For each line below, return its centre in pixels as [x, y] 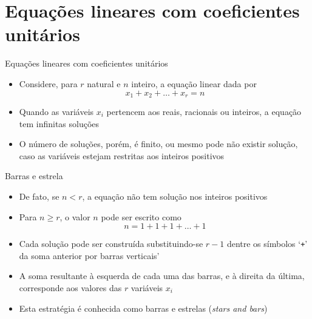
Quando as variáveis [56, 111]
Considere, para [48, 83]
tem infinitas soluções [59, 123]
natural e [104, 83]
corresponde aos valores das [70, 287]
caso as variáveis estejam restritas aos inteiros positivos [122, 155]
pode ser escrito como [141, 216]
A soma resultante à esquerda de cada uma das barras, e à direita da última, [162, 276]
